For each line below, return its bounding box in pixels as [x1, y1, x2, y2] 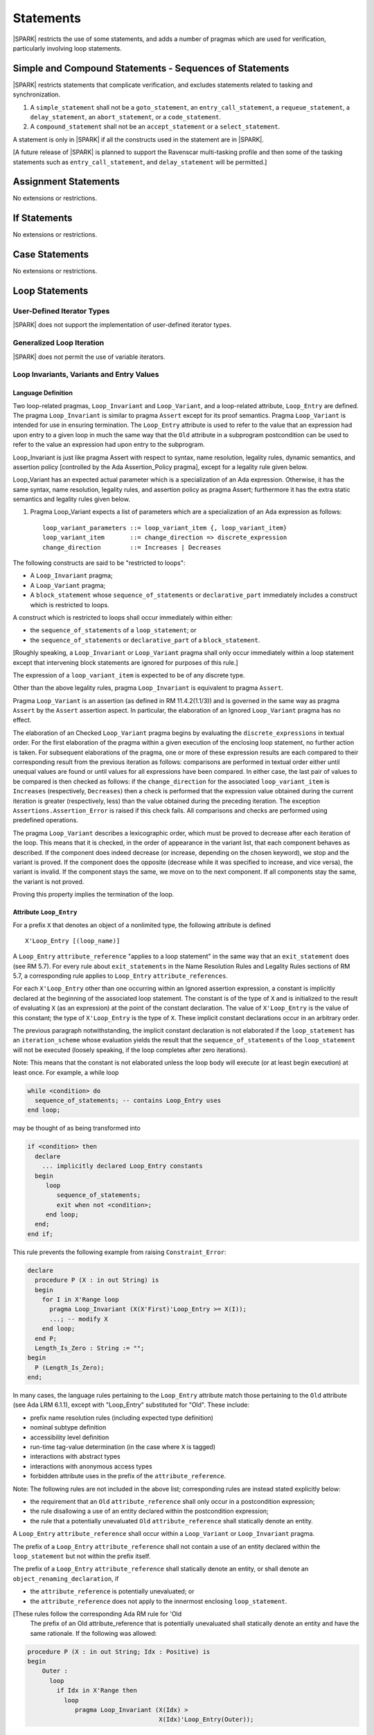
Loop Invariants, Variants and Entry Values [12, 370, 159, 380]
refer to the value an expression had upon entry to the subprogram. [12, 441, 206, 449]
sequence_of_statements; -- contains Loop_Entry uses [35, 1097, 222, 1104]
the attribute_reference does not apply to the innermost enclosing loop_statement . [30, 1597, 287, 1605]
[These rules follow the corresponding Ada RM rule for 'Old [12, 1609, 182, 1618]
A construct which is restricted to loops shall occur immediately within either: [12, 613, 233, 621]
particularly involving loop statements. [12, 44, 123, 52]
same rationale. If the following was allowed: [30, 1629, 157, 1637]
